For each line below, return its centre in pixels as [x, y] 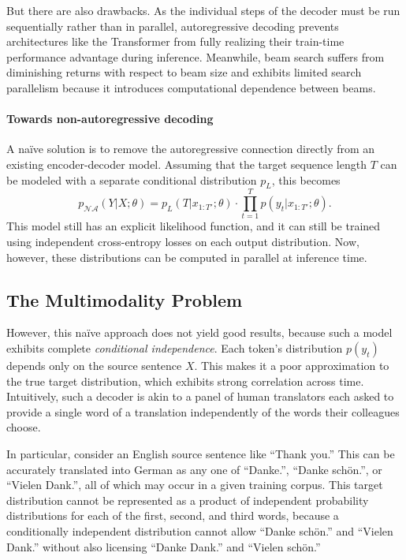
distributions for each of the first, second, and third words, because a [173, 515]
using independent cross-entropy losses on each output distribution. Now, [183, 242]
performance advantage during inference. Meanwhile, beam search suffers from [196, 56]
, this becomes [306, 179]
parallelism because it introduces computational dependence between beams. [191, 87]
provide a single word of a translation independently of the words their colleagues [203, 411]
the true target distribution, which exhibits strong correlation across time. [185, 381]
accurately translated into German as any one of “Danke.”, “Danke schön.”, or [194, 469]
